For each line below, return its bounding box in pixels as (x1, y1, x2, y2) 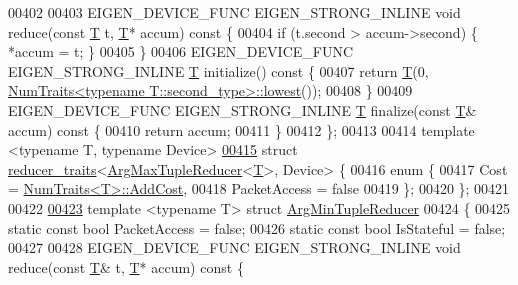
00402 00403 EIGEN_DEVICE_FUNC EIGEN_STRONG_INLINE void (8, 2, 461, 22)
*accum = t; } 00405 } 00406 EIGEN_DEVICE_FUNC (8, 41, 354, 62)
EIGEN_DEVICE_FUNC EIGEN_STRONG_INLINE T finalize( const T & (8, 99, 477, 120)
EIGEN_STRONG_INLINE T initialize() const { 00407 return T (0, (8, 60, 429, 81)
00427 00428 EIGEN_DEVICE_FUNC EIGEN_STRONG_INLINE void (8, 237, 461, 258)
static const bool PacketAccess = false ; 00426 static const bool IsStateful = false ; (8, 217, 506, 238)
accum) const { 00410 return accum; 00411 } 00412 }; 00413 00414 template (8, 119, 475, 140)
